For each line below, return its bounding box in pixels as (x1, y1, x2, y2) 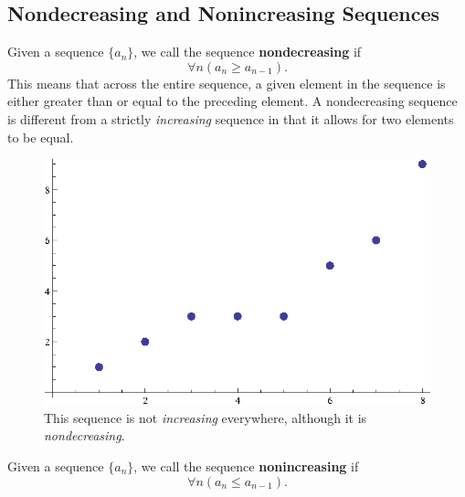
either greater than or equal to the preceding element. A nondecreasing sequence (7, 91, 458, 111)
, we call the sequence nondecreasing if (133, 42, 362, 61)
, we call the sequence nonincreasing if (133, 456, 359, 475)
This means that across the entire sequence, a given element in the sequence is (7, 73, 446, 92)
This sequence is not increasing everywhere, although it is (44, 407, 367, 427)
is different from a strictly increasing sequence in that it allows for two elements (7, 109, 454, 128)
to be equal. (7, 127, 74, 146)
